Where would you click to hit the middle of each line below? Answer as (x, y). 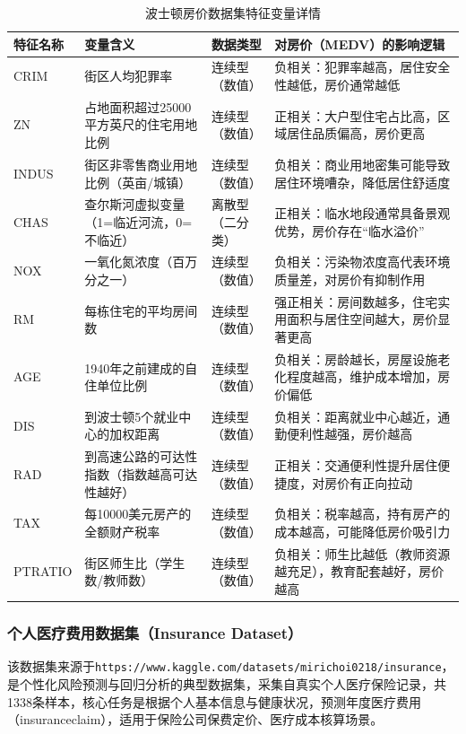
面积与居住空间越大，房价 (362, 319)
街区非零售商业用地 (141, 164)
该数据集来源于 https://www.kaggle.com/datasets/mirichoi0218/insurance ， (231, 666)
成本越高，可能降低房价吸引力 (362, 531)
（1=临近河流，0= (138, 221)
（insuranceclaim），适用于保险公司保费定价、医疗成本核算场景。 (195, 719)
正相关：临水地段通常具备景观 (362, 213)
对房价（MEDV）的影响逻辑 (360, 44)
